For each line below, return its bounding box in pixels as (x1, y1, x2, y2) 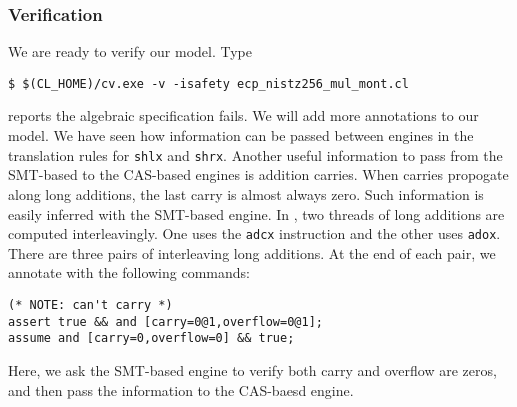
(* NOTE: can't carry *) (8, 297, 173, 312)
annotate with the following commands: (8, 262, 250, 283)
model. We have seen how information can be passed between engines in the (8, 125, 474, 146)
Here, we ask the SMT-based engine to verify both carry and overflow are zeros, (8, 359, 497, 380)
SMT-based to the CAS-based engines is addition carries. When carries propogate (8, 164, 509, 185)
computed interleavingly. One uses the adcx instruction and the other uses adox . (8, 223, 501, 244)
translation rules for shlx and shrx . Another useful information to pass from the (8, 144, 503, 165)
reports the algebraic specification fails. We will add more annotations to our (8, 105, 479, 126)
